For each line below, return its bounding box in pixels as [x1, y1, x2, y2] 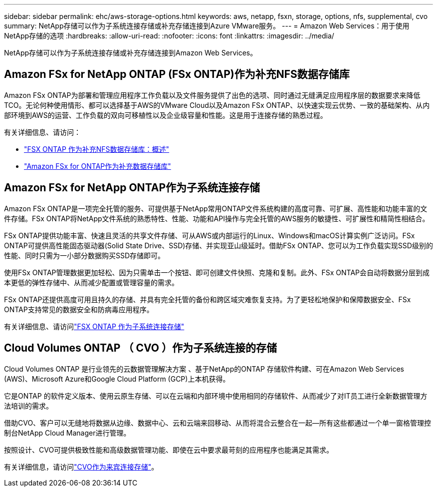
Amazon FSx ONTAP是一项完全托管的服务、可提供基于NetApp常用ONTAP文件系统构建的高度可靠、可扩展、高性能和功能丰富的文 [4, 204, 428, 213]
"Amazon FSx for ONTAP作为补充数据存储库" [24, 161, 171, 170]
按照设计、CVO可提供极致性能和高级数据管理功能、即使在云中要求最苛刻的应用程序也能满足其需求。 [4, 445, 334, 454]
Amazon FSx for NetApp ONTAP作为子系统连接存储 [4, 181, 260, 194]
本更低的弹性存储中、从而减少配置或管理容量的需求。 [4, 278, 179, 287]
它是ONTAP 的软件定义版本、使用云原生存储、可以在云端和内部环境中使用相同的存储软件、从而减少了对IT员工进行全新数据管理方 [4, 391, 428, 400]
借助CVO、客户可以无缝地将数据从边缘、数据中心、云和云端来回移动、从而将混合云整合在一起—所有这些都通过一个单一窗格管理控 [4, 418, 432, 427]
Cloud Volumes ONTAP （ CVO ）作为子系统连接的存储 [4, 342, 277, 355]
